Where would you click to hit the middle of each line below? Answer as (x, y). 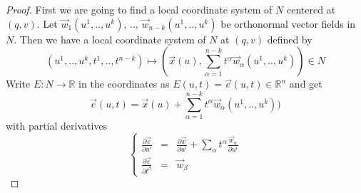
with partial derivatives (57, 125)
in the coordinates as (124, 84)
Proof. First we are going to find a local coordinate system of (139, 9)
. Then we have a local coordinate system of (110, 39)
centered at (311, 9)
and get (306, 84)
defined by (290, 39)
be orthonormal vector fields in (288, 23)
